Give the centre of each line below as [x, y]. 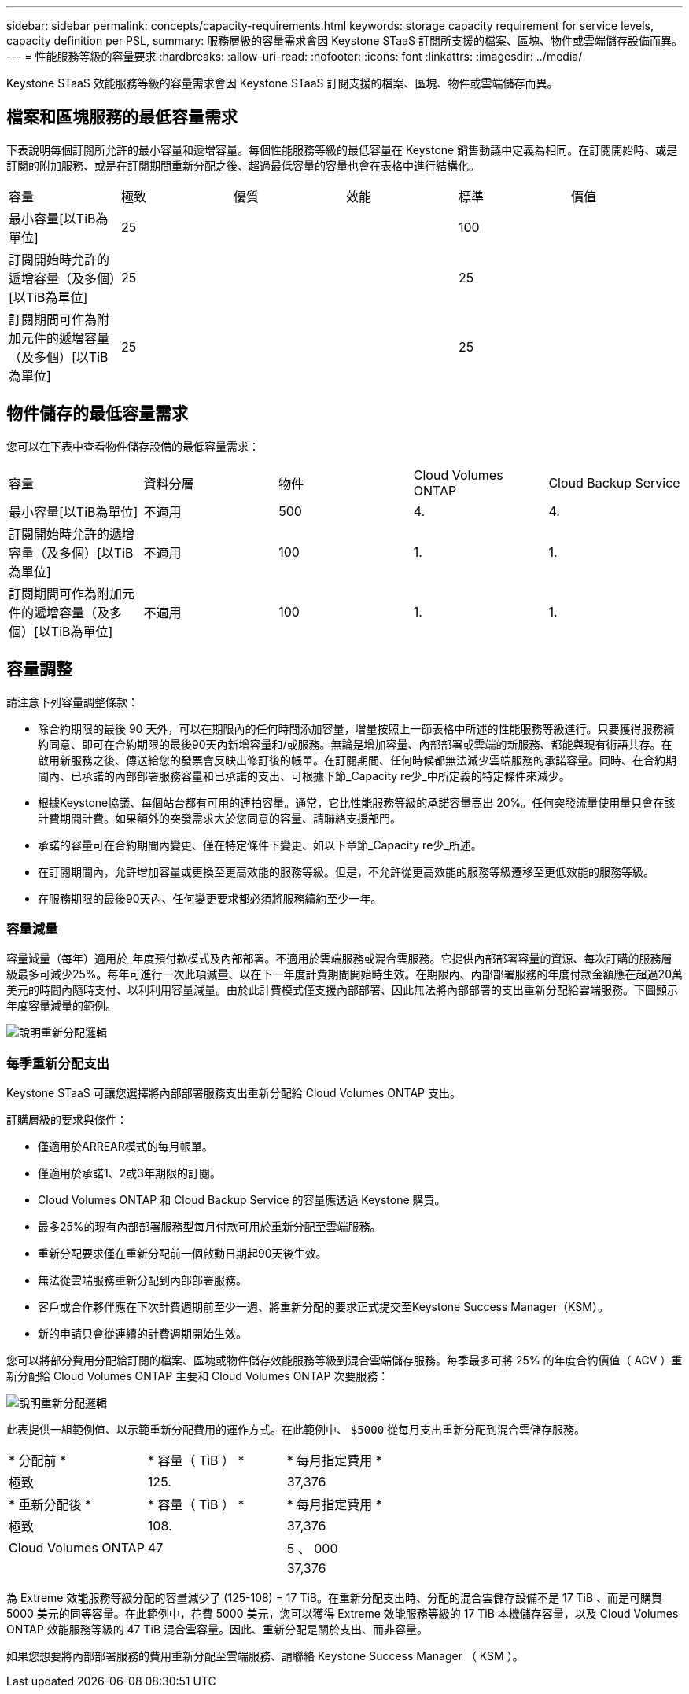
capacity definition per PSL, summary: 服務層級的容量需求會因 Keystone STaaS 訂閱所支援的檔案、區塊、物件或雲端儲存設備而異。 [345, 41]
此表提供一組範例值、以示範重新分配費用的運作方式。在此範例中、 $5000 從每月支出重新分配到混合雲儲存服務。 [296, 1430]
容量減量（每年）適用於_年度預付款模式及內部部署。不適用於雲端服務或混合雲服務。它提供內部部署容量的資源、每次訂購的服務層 [339, 959]
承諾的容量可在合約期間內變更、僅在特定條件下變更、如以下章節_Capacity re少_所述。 [260, 845]
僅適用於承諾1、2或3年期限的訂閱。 [129, 1173]
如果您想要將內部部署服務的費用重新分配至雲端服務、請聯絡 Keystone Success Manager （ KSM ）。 [265, 1656]
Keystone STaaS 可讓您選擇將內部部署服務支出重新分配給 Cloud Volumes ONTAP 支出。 [234, 1093]
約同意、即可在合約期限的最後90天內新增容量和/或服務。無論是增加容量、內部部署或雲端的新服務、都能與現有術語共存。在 [355, 744]
